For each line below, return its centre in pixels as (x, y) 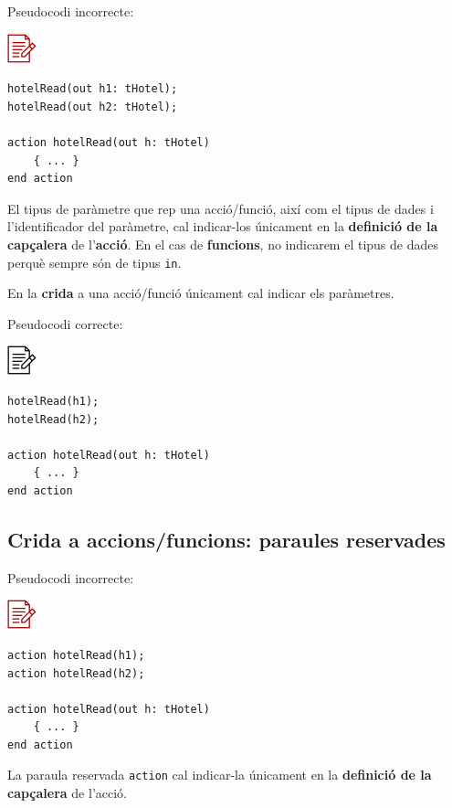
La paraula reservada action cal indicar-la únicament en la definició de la (220, 775)
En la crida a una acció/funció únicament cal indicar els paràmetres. (201, 293)
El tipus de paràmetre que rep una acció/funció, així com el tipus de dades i (221, 208)
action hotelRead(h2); (76, 673)
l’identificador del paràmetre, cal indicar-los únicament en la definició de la (223, 226)
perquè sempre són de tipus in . (95, 262)
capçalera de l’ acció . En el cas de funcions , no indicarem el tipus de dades (223, 244)
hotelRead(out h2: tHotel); (93, 106)
